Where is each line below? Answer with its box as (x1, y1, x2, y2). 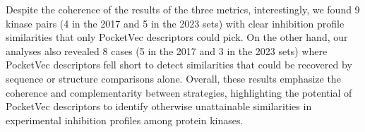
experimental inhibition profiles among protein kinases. (6, 112, 244, 127)
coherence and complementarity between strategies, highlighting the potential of (6, 85, 352, 100)
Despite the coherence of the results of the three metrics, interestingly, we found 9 (6, 2, 360, 16)
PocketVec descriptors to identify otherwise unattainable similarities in (6, 99, 312, 114)
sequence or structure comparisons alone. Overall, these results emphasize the (6, 71, 341, 85)
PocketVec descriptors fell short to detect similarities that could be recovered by (6, 57, 352, 72)
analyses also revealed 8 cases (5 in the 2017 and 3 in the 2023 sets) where (6, 43, 328, 58)
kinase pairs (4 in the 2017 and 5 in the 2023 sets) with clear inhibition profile (6, 16, 345, 30)
